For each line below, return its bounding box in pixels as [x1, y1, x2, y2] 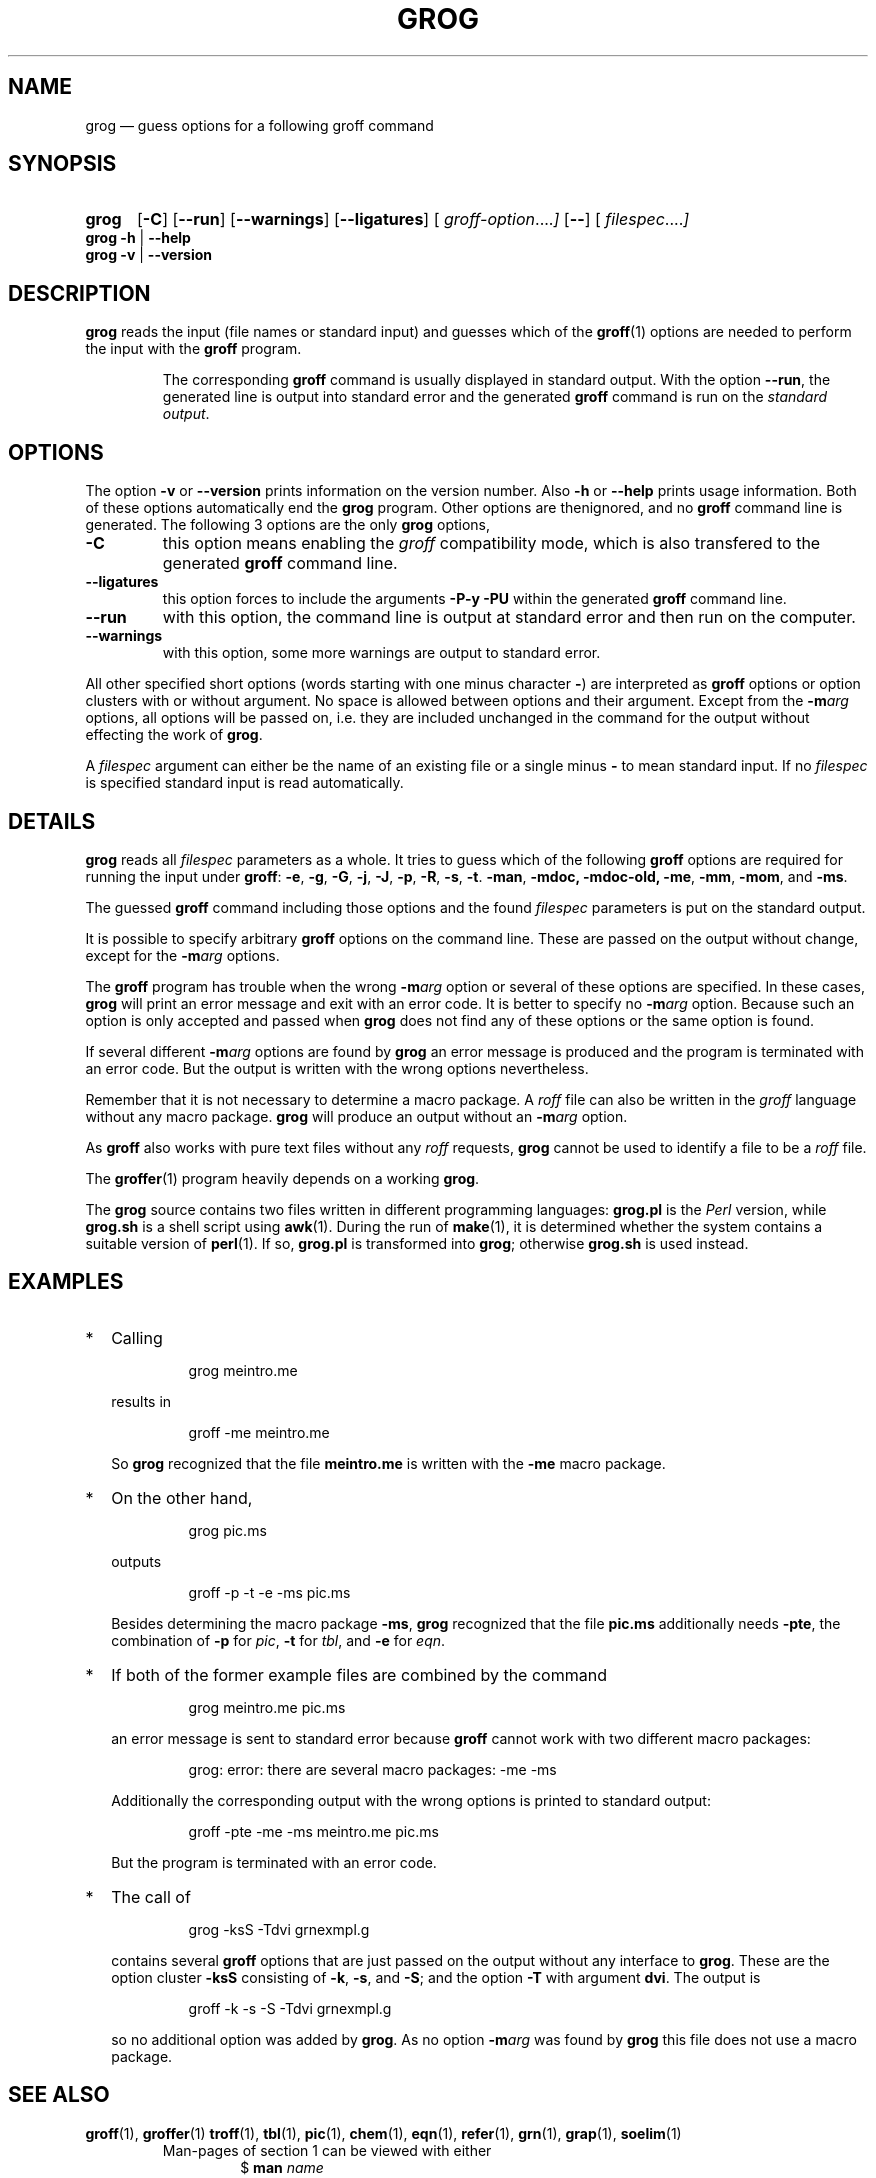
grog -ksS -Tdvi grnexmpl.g [188, 1920, 370, 1938]
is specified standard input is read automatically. [85, 774, 404, 792]
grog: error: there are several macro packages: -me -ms [188, 1760, 557, 1778]
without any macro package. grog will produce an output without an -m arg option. [85, 1107, 628, 1125]
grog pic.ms [188, 1521, 267, 1539]
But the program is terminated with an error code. [111, 1853, 437, 1871]
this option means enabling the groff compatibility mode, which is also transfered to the [162, 533, 821, 554]
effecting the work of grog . [85, 726, 263, 744]
